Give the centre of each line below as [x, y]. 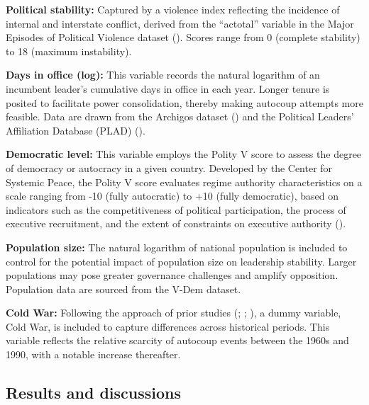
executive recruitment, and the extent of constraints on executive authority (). [176, 223]
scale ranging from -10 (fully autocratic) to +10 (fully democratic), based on [172, 196]
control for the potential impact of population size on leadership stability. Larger [181, 261]
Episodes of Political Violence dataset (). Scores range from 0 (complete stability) [183, 37]
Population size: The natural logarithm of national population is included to [177, 247]
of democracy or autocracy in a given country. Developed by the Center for [169, 167]
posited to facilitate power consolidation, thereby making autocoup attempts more [184, 102]
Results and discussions [94, 393]
